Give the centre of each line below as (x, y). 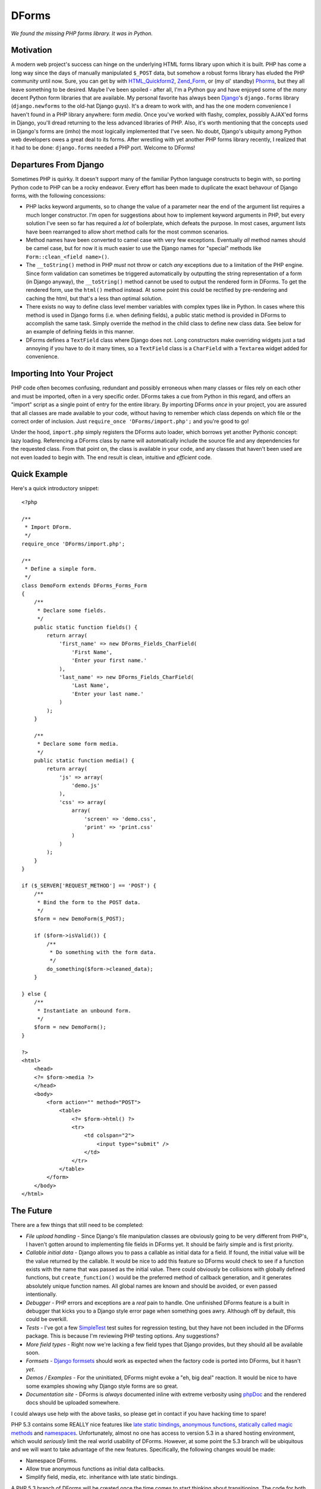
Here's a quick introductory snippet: (55, 488)
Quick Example (40, 474)
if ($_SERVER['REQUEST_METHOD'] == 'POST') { (89, 885)
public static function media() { (84, 760)
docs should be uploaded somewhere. (73, 1403)
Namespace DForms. (52, 1460)
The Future (32, 1211)
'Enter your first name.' (109, 661)
